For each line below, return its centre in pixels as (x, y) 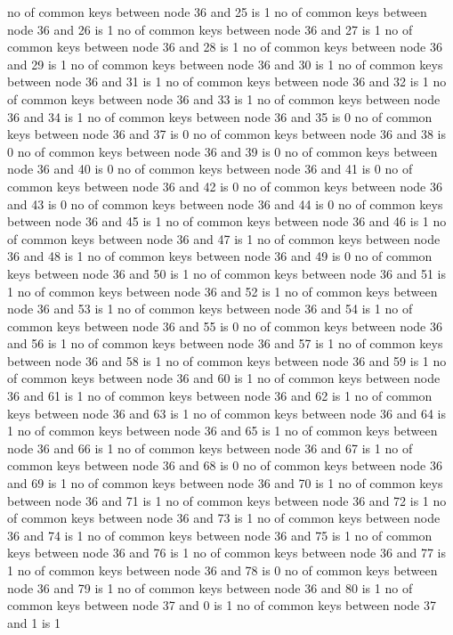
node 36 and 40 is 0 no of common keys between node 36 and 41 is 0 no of (210, 169)
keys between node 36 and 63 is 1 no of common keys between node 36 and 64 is (226, 413)
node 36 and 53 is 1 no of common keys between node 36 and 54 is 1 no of (210, 309)
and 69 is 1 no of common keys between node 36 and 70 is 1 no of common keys (225, 483)
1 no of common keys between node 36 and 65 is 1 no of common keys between (222, 431)
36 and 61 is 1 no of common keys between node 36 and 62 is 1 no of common (220, 396)
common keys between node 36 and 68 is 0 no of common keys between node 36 (225, 465)
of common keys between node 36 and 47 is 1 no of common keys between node (224, 238)
